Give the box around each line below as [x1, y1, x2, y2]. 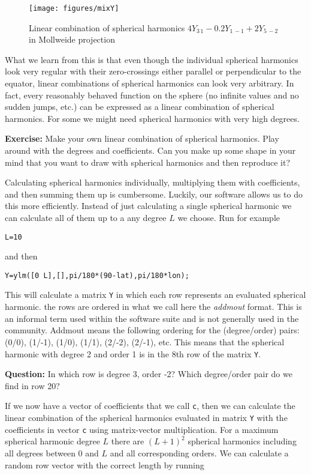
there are [111, 435, 144, 447]
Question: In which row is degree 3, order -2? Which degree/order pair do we [5, 368, 292, 380]
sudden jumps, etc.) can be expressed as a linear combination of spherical [5, 100, 274, 113]
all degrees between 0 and [5, 446, 99, 459]
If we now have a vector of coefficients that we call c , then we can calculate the [5, 399, 295, 412]
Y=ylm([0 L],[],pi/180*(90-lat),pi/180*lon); [5, 271, 189, 280]
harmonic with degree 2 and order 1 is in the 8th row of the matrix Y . [5, 347, 261, 360]
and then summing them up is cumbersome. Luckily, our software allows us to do [5, 187, 303, 200]
